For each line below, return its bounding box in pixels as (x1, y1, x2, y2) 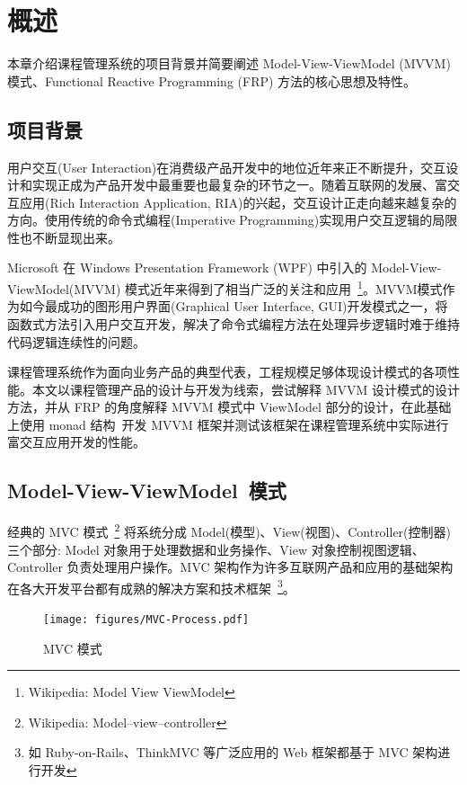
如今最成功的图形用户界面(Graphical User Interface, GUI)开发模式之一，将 (19, 297, 448, 316)
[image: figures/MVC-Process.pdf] (43, 612, 250, 626)
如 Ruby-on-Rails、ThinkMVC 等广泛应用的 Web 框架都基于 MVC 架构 (28, 743, 438, 762)
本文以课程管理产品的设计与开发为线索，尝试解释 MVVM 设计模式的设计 (31, 379, 460, 398)
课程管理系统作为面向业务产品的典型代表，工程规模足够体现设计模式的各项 (7, 362, 447, 381)
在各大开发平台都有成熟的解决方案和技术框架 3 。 (7, 575, 295, 597)
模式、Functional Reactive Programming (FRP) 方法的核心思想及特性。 (7, 71, 417, 90)
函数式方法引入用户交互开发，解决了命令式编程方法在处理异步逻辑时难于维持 (7, 314, 460, 333)
